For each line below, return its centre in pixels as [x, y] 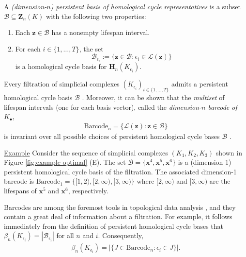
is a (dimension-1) [205, 162]
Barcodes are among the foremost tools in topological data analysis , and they [120, 207]
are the [220, 181]
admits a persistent [200, 84]
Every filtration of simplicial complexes [62, 84]
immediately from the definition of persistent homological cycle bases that [114, 226]
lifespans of [20, 191]
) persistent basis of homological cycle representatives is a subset [146, 6]
